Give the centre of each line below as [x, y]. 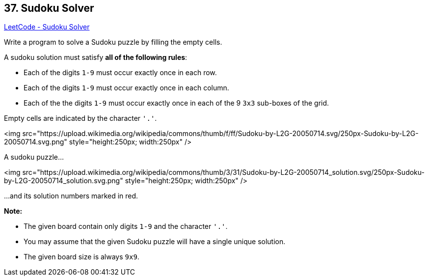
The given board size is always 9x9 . [81, 257]
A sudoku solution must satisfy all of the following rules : [96, 57]
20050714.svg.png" [36, 142]
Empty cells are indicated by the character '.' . [80, 118]
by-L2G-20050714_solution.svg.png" [64, 181]
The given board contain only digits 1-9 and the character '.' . [126, 226]
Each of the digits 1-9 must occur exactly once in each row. [120, 73]
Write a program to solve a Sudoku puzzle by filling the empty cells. [113, 42]
